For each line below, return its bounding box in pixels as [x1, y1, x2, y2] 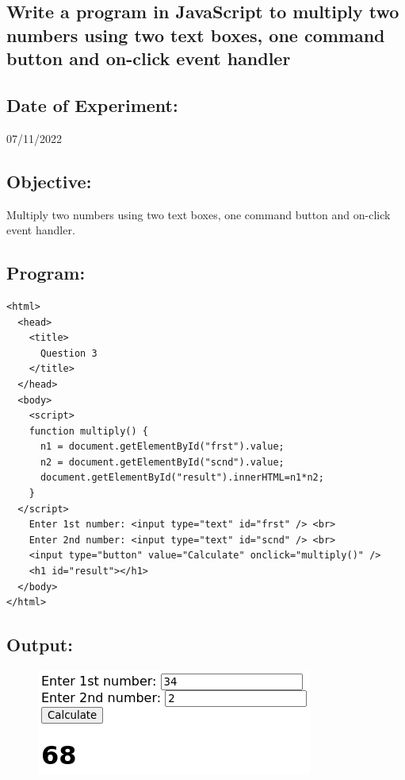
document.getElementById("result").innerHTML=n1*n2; [40, 472, 324, 484]
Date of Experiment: [6, 92, 178, 117]
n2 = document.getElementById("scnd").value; [40, 456, 285, 468]
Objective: [6, 168, 92, 193]
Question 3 [40, 347, 97, 359]
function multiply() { [29, 425, 148, 437]
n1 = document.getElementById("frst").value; [40, 441, 285, 453]
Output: [6, 632, 73, 657]
